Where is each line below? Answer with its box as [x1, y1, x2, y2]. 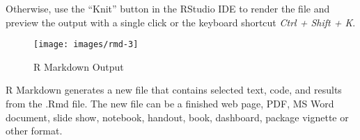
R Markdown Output [33, 59, 124, 73]
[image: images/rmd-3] [33, 40, 139, 50]
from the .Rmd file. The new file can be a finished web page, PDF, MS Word [6, 96, 334, 111]
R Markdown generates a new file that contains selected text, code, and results [6, 82, 342, 97]
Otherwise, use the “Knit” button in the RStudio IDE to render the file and [6, 1, 330, 15]
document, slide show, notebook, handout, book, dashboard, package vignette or [6, 110, 349, 124]
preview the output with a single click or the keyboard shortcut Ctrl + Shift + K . [6, 15, 356, 29]
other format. [6, 123, 63, 138]
